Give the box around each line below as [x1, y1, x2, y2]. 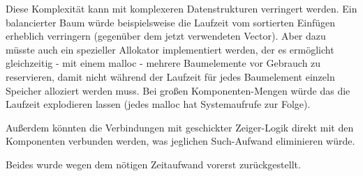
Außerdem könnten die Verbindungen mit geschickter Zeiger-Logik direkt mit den [6, 120, 354, 134]
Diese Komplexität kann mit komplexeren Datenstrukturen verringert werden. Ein [6, 1, 357, 15]
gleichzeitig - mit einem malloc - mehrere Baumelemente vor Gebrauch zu [6, 56, 321, 70]
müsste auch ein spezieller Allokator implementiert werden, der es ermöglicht [6, 42, 334, 56]
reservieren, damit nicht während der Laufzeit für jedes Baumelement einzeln [6, 69, 335, 83]
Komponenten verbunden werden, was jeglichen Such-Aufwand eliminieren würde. [6, 134, 355, 148]
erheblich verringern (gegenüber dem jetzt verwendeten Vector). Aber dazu [6, 29, 326, 43]
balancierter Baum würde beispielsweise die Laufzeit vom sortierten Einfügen [6, 15, 336, 29]
